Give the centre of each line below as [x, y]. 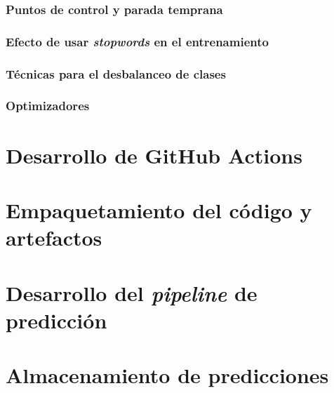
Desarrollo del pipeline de [132, 293]
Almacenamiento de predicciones [167, 375]
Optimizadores [48, 106]
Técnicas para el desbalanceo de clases [116, 73]
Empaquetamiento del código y [159, 209]
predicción [56, 320]
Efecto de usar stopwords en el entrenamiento [137, 41]
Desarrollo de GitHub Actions [154, 155]
